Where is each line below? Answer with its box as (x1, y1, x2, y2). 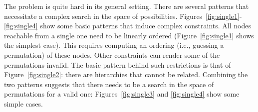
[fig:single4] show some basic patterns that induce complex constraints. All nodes (4, 20, 251, 31)
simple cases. (4, 98, 43, 109)
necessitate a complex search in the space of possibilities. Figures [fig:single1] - (4, 10, 242, 21)
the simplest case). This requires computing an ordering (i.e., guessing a (4, 40, 224, 50)
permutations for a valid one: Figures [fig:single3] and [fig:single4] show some (4, 89, 240, 99)
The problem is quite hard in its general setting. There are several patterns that (4, 1, 249, 11)
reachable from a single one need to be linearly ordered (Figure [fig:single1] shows (4, 30, 254, 40)
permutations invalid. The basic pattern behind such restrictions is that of (4, 59, 231, 70)
